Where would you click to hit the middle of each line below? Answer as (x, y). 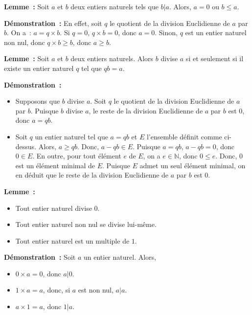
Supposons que (38, 101)
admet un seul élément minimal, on (193, 165)
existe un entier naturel (39, 68)
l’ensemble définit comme (184, 136)
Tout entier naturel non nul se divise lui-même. (86, 224)
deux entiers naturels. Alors (112, 58)
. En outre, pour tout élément (77, 156)
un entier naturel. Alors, (120, 257)
